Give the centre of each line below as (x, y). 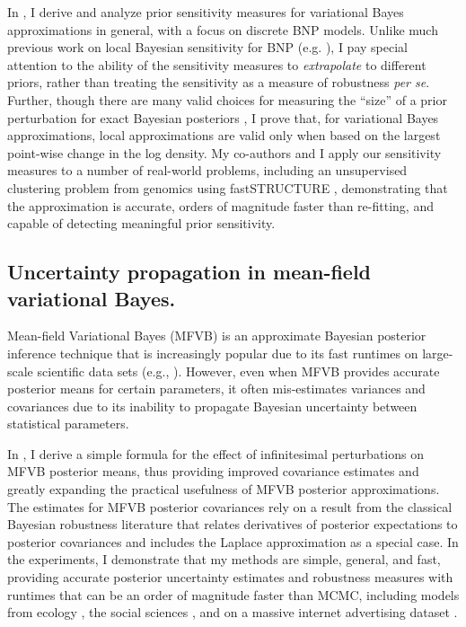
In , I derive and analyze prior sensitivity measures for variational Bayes (206, 12)
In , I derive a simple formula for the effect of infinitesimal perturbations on (215, 453)
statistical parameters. (68, 424)
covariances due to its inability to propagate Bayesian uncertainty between (212, 406)
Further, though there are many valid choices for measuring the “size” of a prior (227, 99)
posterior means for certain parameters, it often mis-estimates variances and (216, 389)
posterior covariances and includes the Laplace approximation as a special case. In (233, 541)
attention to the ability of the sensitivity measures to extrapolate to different (217, 64)
